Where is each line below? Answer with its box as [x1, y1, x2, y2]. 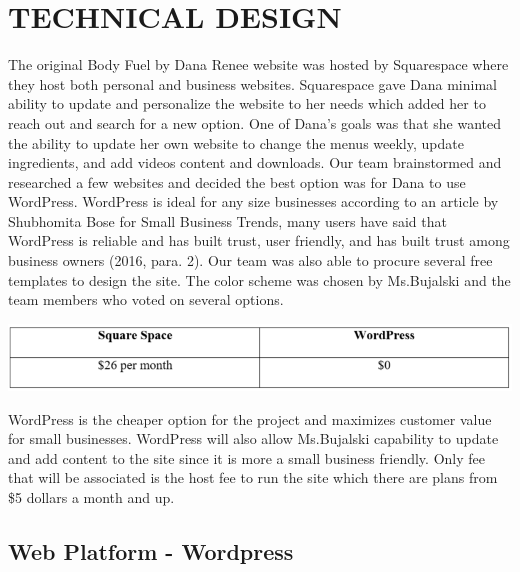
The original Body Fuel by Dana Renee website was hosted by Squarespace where [8, 54, 509, 75]
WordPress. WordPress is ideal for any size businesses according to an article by [8, 191, 499, 212]
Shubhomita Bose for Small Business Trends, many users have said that [8, 210, 447, 231]
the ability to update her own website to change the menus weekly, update [8, 132, 464, 153]
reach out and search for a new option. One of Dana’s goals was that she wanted [8, 112, 501, 133]
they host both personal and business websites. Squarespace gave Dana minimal [8, 73, 497, 94]
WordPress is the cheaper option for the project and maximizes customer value [8, 408, 492, 429]
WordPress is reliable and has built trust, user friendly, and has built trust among [8, 230, 510, 251]
